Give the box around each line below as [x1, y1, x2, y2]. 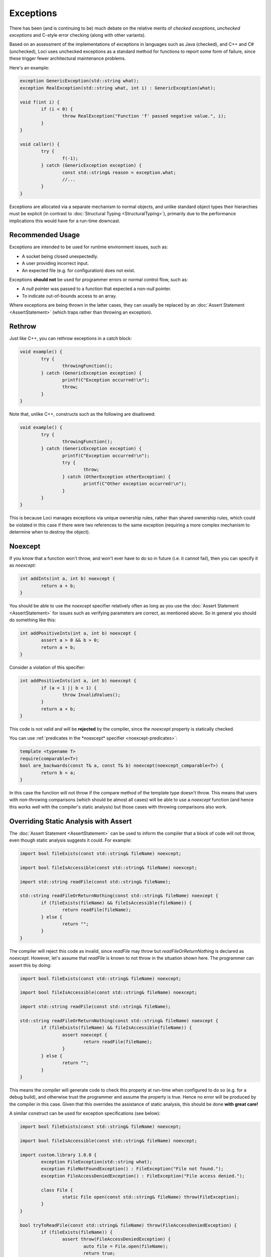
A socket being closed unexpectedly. [22, 253, 98, 259]
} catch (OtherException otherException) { [62, 474, 171, 480]
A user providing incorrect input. [22, 260, 89, 266]
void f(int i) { [20, 99, 60, 105]
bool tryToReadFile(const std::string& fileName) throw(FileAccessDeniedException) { [20, 1222, 237, 1228]
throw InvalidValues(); [62, 692, 120, 697]
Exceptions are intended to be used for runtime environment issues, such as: [9, 244, 168, 250]
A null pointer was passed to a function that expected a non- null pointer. [22, 286, 172, 292]
